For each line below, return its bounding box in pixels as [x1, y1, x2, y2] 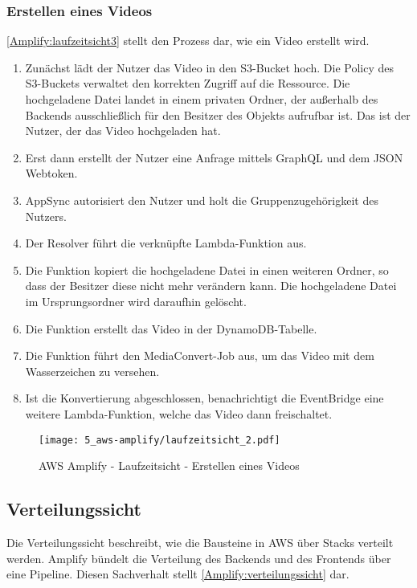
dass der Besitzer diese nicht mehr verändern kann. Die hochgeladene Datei [25, 277, 397, 294]
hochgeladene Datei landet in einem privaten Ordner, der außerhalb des [25, 91, 378, 107]
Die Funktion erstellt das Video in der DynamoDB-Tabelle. [25, 320, 317, 337]
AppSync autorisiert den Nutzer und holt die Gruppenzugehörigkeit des [25, 191, 378, 208]
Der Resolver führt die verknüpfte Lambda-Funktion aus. [25, 235, 307, 251]
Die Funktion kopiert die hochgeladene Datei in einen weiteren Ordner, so [25, 261, 389, 278]
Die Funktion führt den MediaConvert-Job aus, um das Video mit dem [25, 347, 374, 364]
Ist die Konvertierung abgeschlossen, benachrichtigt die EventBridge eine [25, 390, 384, 406]
